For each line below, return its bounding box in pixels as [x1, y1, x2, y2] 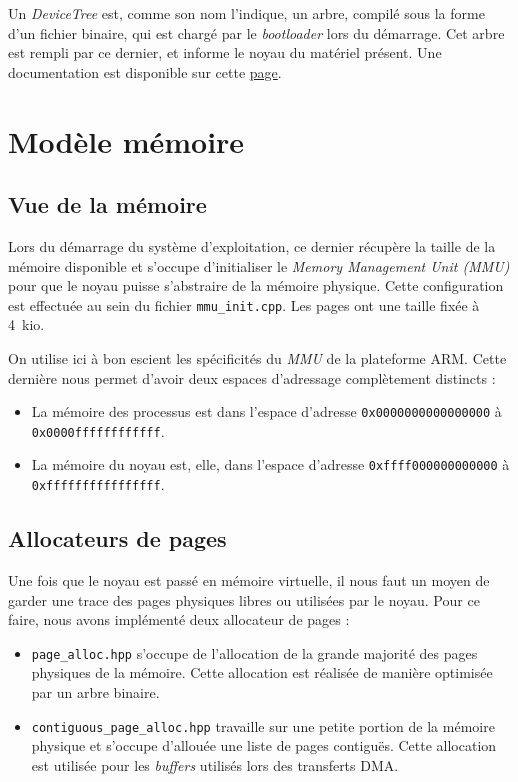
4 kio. [8, 314, 45, 335]
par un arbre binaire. [31, 682, 160, 703]
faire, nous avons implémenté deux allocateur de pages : [8, 609, 350, 630]
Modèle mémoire [8, 120, 245, 161]
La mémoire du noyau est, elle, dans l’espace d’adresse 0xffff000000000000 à [31, 454, 510, 475]
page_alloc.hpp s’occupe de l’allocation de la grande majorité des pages [31, 642, 478, 663]
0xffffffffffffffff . [31, 474, 165, 495]
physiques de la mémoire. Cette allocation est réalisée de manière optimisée [31, 662, 493, 683]
